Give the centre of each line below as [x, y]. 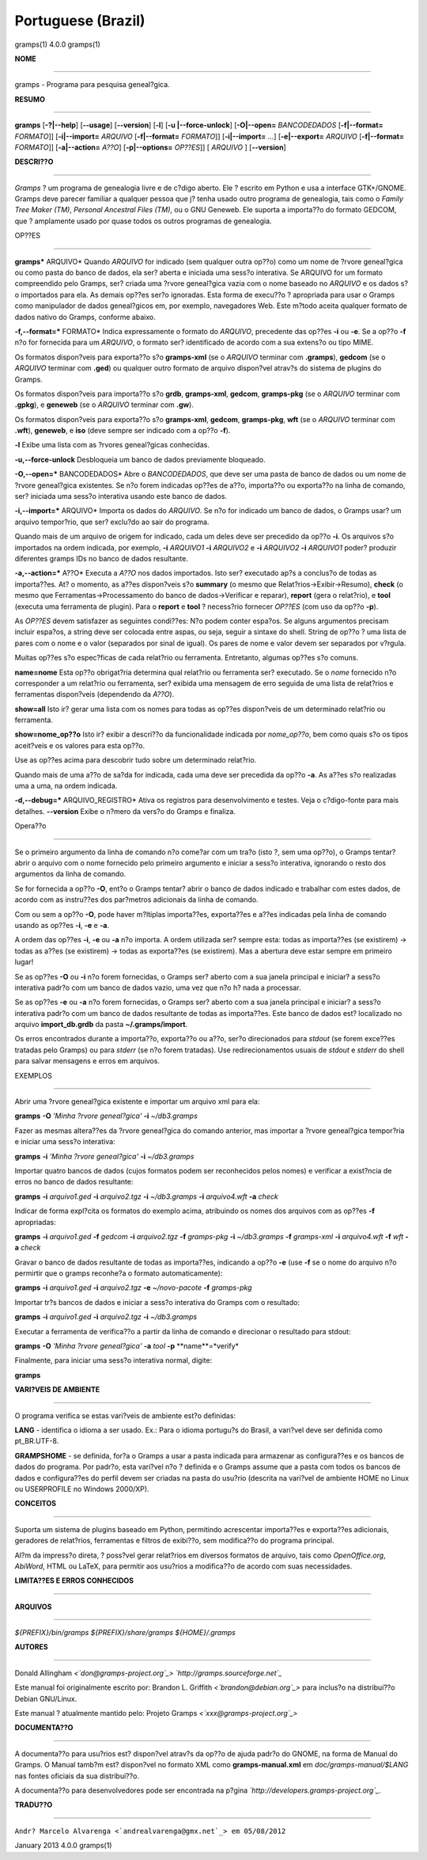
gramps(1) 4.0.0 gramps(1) [57, 44]
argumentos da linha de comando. [70, 874]
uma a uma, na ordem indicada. [66, 786]
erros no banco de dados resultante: [74, 1182]
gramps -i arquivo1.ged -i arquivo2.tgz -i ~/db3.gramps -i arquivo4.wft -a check [146, 1196]
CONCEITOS [36, 1504]
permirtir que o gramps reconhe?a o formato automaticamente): [119, 1273]
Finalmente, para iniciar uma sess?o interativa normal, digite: [113, 1360]
